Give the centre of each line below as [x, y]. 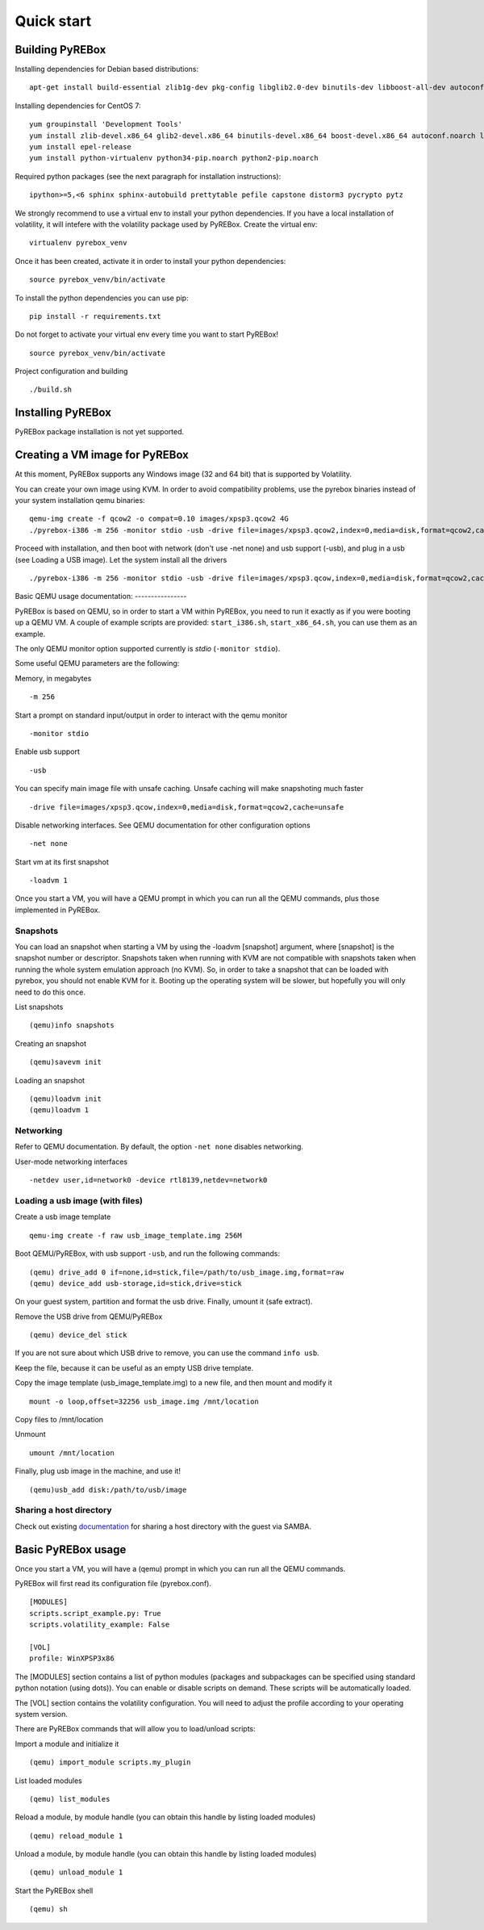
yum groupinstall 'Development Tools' [106, 124]
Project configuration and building [71, 371]
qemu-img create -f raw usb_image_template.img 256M [136, 1235]
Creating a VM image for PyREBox [102, 455]
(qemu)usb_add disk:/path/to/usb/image [108, 1490]
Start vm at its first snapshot [62, 862]
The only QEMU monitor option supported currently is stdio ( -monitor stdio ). [148, 648]
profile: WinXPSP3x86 [72, 1658]
